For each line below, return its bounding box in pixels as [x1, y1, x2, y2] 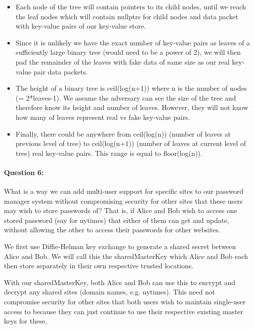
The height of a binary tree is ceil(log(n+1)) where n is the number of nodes [15, 83, 247, 93]
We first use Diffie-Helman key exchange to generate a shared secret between [4, 241, 236, 252]
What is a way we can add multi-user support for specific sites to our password [4, 186, 244, 196]
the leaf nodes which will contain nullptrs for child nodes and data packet [15, 11, 239, 21]
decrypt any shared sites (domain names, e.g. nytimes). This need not [4, 287, 215, 297]
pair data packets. [33, 66, 88, 76]
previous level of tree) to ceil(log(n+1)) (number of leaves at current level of [15, 138, 246, 148]
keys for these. [4, 316, 47, 326]
